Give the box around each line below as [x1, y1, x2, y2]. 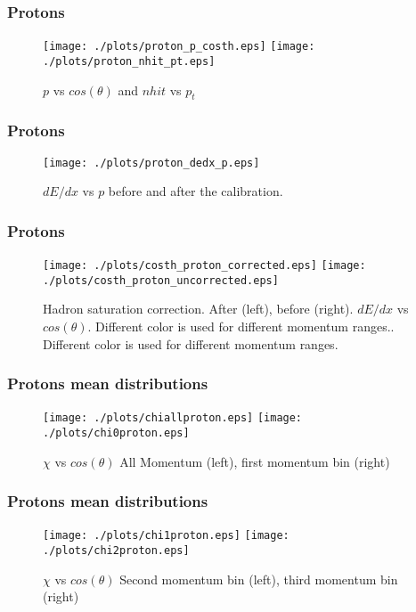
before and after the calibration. [108, 182, 283, 200]
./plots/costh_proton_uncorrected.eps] [43, 273, 279, 287]
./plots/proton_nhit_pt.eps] [43, 54, 216, 68]
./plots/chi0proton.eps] [43, 426, 190, 439]
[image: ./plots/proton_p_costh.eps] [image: [43, 40, 315, 53]
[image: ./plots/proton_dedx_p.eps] [43, 156, 260, 169]
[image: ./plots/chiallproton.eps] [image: [43, 412, 303, 425]
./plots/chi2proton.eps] [43, 544, 190, 558]
